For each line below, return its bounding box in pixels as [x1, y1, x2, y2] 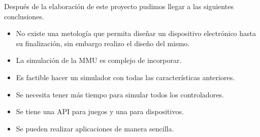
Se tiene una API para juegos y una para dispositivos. [16, 106, 184, 117]
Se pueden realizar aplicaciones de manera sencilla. [16, 123, 174, 133]
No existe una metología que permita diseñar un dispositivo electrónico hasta [16, 28, 256, 39]
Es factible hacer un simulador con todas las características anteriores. [16, 72, 235, 82]
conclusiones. [4, 11, 44, 21]
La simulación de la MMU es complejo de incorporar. [16, 55, 182, 65]
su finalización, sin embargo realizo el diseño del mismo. [16, 38, 190, 48]
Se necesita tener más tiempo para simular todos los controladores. [16, 89, 224, 99]
